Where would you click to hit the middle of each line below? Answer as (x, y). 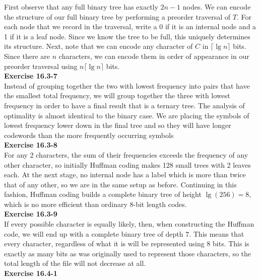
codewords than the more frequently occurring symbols (89, 135)
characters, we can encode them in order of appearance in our (154, 56)
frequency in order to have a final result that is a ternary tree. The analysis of (124, 105)
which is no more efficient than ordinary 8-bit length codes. (95, 204)
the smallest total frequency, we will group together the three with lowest (117, 95)
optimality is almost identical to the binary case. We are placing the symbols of (127, 115)
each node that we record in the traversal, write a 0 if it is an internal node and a (130, 26)
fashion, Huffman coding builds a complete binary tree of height (103, 194)
